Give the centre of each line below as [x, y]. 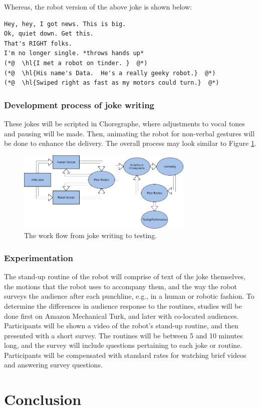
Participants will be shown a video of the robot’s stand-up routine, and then [121, 326]
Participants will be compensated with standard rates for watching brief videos [125, 355]
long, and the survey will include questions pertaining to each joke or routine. [123, 345]
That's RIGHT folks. [38, 43]
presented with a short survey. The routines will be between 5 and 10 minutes [123, 335]
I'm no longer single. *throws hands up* [74, 53]
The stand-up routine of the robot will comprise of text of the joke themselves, [125, 276]
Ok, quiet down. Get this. [49, 34]
